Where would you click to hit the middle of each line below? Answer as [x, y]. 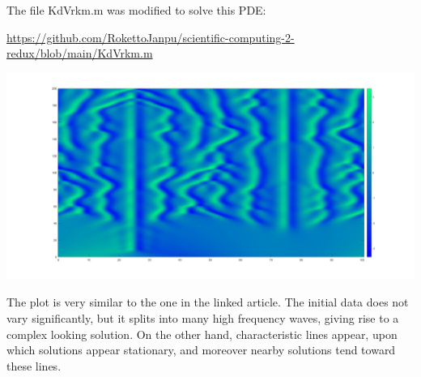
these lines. [34, 365]
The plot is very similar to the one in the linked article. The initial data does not [208, 302]
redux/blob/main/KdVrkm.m [80, 53]
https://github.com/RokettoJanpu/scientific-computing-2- [151, 37]
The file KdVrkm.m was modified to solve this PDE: [136, 10]
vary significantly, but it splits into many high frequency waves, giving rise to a [203, 317]
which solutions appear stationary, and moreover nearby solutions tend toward [201, 350]
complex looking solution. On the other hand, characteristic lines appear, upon [202, 334]
